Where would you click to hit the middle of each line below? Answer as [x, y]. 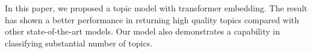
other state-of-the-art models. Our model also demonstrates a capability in [142, 31]
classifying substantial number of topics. [79, 43]
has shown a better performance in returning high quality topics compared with [152, 19]
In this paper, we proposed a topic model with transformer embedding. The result [156, 8]
